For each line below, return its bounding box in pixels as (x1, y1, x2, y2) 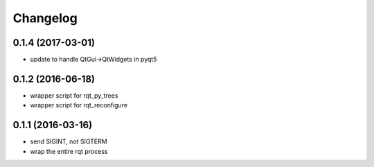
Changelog (12, 10, 78, 26)
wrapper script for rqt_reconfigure (30, 101, 128, 109)
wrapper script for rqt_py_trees (30, 91, 118, 100)
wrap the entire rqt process (30, 147, 108, 155)
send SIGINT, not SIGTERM (30, 137, 107, 146)
